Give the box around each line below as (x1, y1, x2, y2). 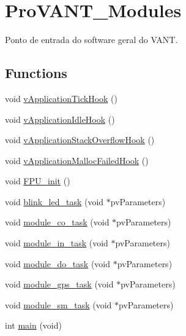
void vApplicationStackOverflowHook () (5, 133, 155, 146)
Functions (5, 63, 67, 82)
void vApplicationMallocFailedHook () (5, 154, 149, 166)
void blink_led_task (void (5, 195, 104, 208)
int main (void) (5, 319, 62, 332)
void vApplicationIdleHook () (5, 112, 115, 125)
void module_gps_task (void (5, 278, 114, 291)
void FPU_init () (5, 174, 70, 187)
